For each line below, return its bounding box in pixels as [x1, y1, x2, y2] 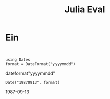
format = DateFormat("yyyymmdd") [5, 61, 76, 66]
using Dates [5, 57, 30, 62]
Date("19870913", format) [5, 80, 60, 85]
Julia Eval [64, 4, 105, 15]
